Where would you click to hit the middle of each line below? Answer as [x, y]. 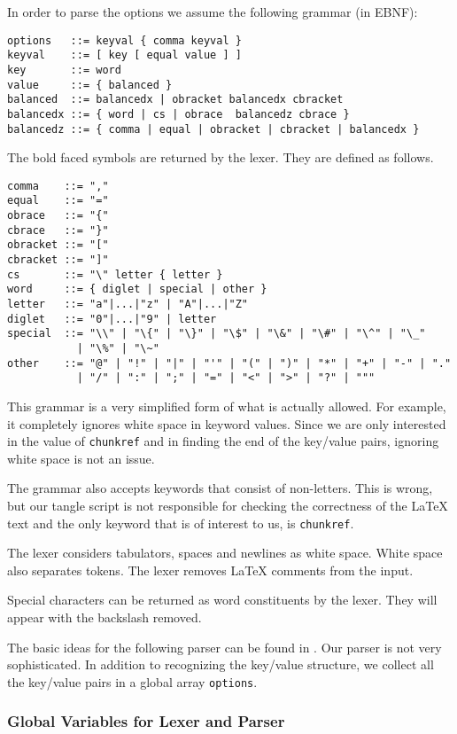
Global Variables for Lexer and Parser [146, 721]
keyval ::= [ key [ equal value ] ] [124, 55]
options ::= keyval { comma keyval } [124, 40]
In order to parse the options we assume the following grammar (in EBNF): [213, 12]
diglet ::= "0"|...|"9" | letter [112, 319]
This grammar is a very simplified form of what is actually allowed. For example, [227, 406]
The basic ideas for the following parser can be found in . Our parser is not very [225, 647]
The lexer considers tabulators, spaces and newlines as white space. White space [225, 553]
